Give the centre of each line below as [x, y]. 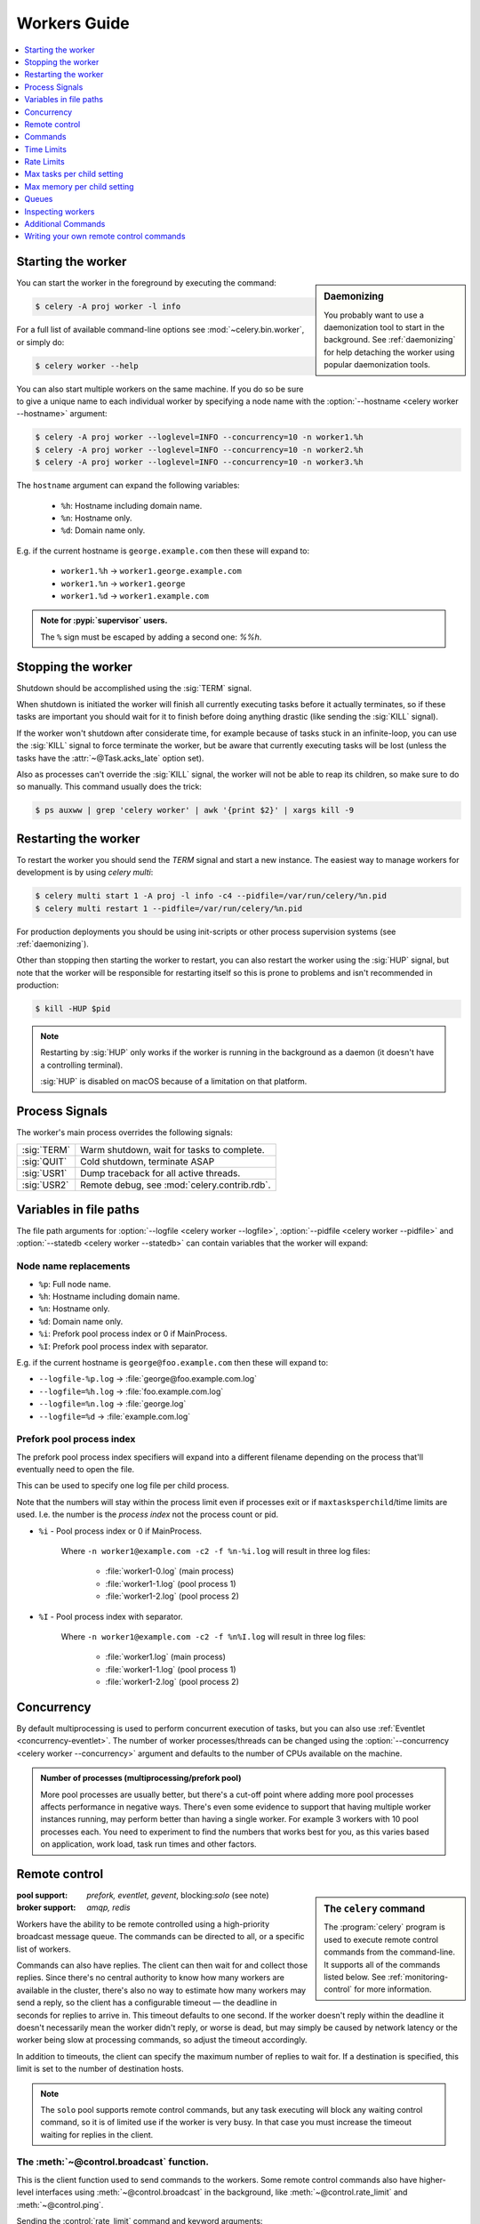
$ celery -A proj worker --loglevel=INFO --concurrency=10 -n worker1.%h [199, 437]
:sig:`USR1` [44, 1172]
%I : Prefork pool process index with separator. [124, 1346]
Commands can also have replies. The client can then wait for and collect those [162, 1965]
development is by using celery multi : [85, 873]
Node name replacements [73, 1266]
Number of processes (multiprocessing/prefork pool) [141, 1778]
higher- [432, 2180]
